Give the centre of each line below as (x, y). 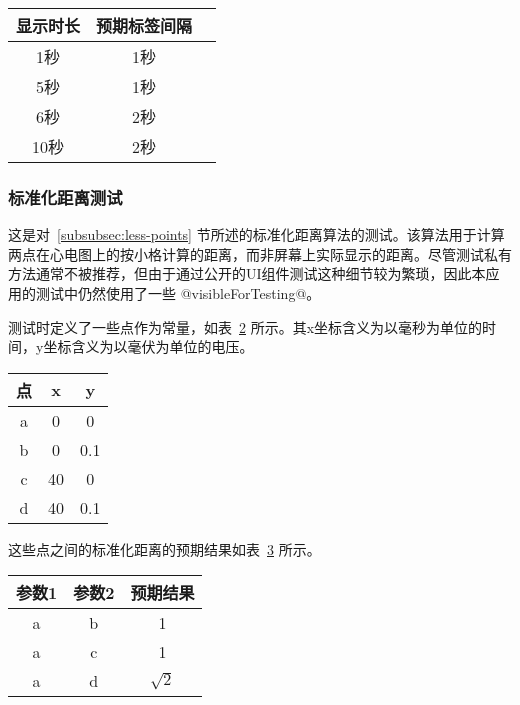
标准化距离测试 (65, 196)
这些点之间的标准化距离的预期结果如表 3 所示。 (164, 548)
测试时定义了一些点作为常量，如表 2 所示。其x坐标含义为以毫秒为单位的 (245, 326)
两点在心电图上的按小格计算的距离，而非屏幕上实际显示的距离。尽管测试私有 (260, 253)
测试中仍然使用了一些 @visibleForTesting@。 (178, 293)
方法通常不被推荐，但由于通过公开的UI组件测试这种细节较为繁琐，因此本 (247, 273)
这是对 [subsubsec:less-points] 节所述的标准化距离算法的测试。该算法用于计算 (256, 234)
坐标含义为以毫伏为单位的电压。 (148, 346)
